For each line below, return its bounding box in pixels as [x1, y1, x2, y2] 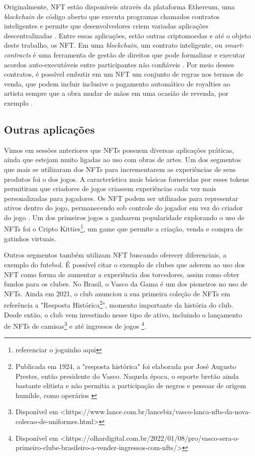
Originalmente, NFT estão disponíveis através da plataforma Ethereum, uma [4, 1, 235, 11]
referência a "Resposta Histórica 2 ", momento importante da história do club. [4, 298, 233, 310]
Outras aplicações [4, 121, 95, 137]
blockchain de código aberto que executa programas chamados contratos [4, 11, 220, 21]
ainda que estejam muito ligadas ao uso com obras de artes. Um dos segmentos [4, 154, 241, 165]
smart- [224, 40, 244, 50]
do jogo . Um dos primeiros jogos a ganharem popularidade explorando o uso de [4, 212, 245, 222]
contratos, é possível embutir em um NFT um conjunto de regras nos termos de [4, 69, 244, 79]
